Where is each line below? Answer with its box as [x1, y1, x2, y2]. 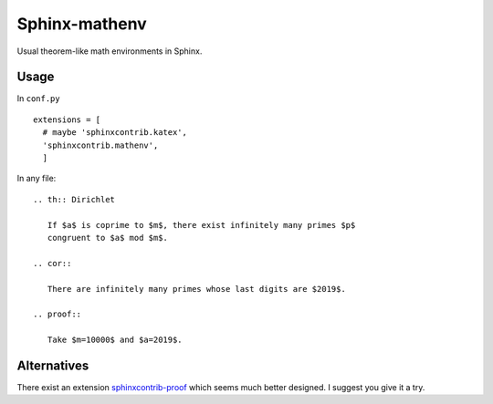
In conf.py [16, 93, 60, 104]
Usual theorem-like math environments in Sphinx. [16, 46, 203, 57]
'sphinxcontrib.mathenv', [42, 140, 159, 150]
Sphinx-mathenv [16, 14, 148, 34]
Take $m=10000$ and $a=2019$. [47, 335, 183, 346]
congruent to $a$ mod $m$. [47, 233, 169, 243]
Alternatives [16, 357, 89, 373]
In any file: [16, 173, 57, 184]
